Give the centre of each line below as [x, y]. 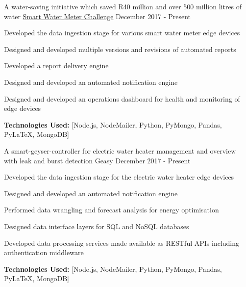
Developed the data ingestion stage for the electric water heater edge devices [119, 177]
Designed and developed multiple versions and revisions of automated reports [120, 49]
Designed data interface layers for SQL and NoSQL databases [97, 226]
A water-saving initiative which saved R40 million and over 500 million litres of [123, 6]
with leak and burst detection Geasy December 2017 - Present [97, 160]
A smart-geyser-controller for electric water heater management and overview [120, 150]
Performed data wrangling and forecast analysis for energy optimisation [111, 210]
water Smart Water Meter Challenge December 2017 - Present [98, 16]
